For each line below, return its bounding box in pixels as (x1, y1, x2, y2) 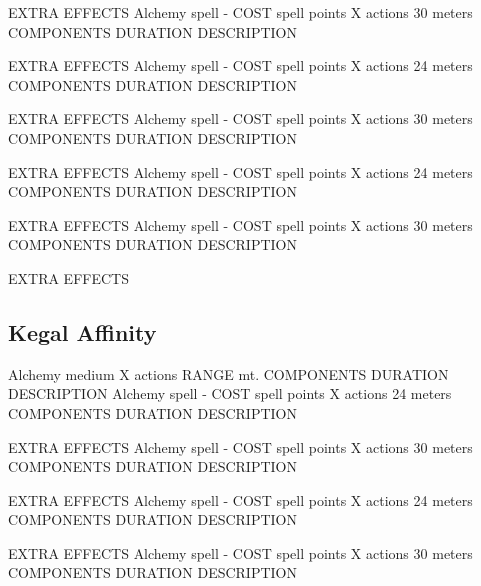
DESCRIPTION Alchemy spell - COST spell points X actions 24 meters (8, 383, 452, 404)
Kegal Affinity (8, 316, 157, 347)
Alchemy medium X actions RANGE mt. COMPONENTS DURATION (8, 363, 449, 384)
